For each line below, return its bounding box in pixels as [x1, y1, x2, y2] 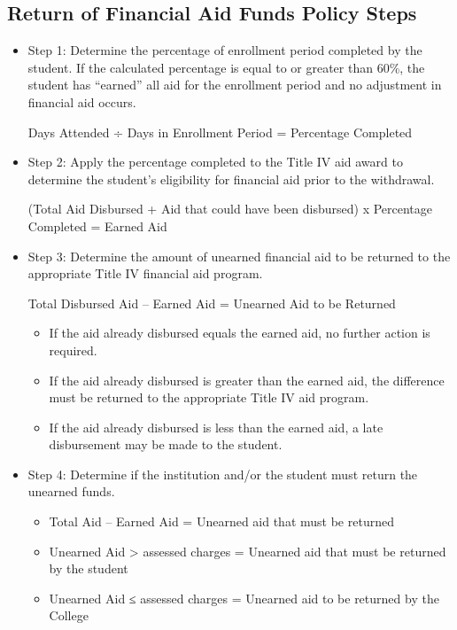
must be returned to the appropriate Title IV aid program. [49, 388, 369, 407]
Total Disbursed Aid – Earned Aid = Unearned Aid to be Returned [27, 293, 396, 312]
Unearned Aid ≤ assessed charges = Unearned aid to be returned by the [49, 588, 439, 607]
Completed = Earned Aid [27, 216, 167, 235]
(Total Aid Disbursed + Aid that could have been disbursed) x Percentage [27, 199, 433, 218]
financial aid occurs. [27, 92, 136, 111]
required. [49, 340, 97, 359]
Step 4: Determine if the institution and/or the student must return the [27, 464, 418, 483]
